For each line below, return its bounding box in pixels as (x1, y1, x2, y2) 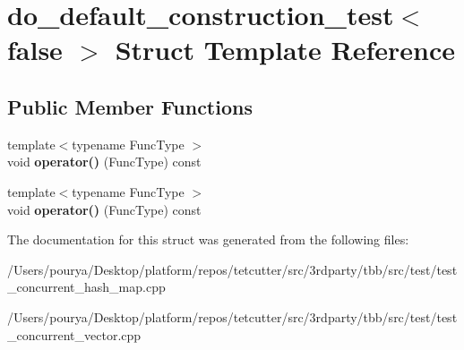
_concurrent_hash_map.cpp (7, 277, 166, 296)
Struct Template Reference (115, 31, 456, 68)
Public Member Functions (7, 92, 253, 120)
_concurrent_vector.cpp (7, 325, 142, 344)
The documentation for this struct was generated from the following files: (7, 230, 409, 249)
